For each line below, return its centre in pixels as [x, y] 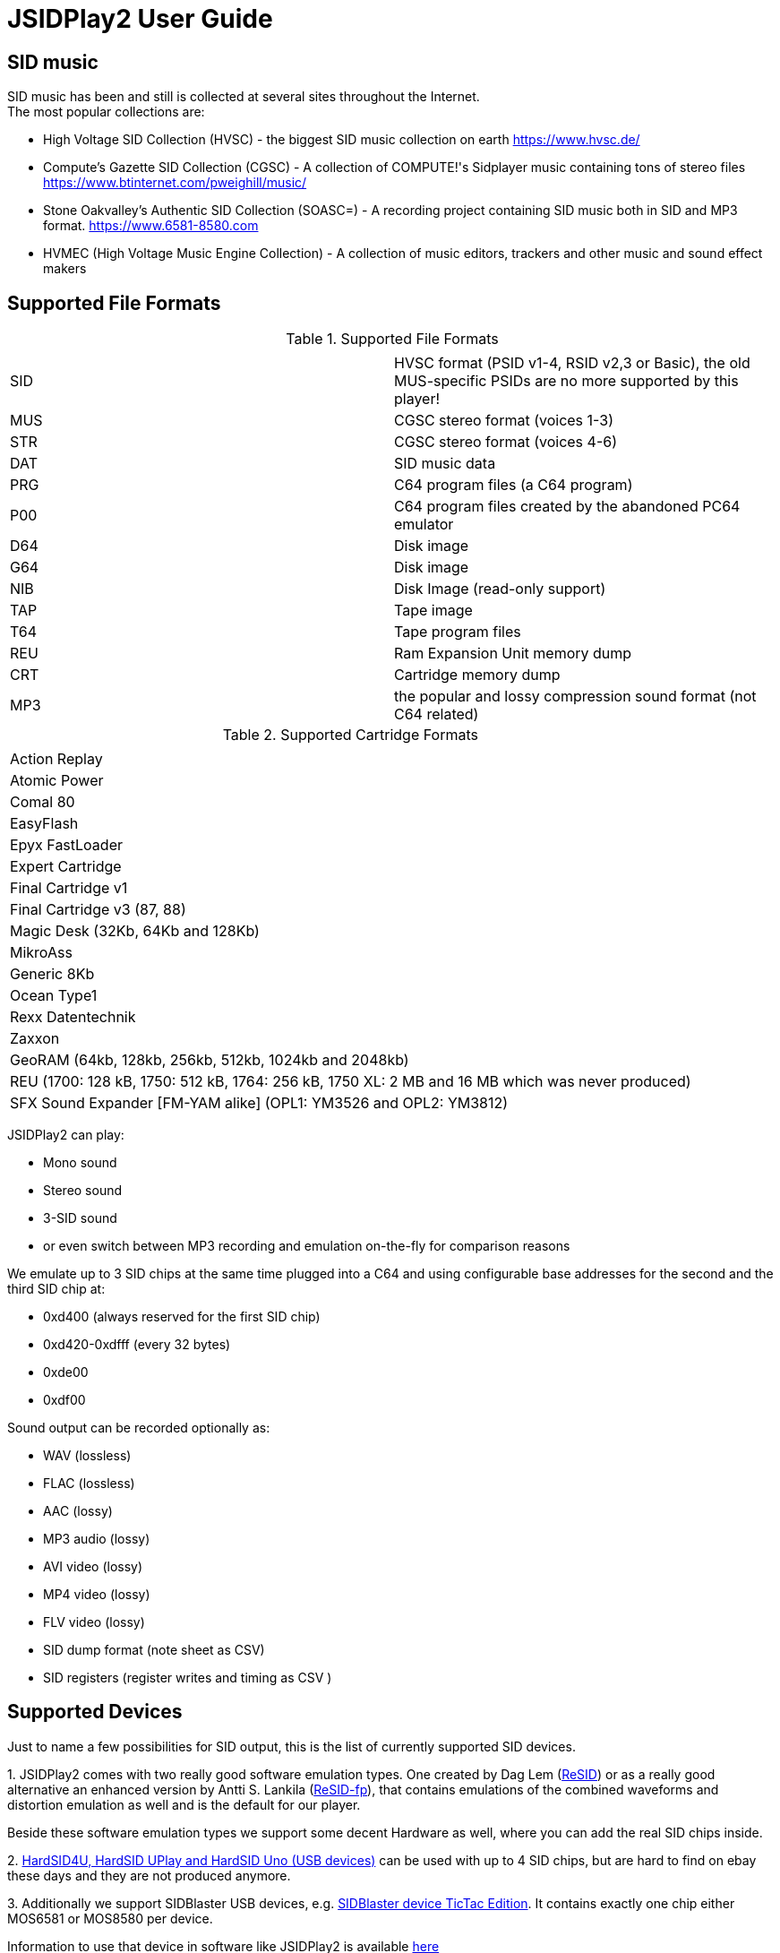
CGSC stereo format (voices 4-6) [506, 442]
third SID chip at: [56, 1289]
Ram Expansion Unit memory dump [513, 654]
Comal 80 [43, 802]
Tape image [433, 611]
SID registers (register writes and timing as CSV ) [188, 1678]
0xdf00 [64, 1400]
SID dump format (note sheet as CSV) [154, 1650]
